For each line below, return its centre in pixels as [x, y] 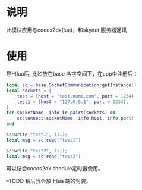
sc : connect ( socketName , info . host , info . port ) [75, 119]
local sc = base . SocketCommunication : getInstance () [71, 85]
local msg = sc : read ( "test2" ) [44, 156]
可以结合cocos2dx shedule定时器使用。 [55, 169]
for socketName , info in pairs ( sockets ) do [61, 113]
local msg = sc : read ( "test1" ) [44, 140]
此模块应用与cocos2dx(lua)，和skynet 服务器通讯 [67, 30]
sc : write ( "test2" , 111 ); [37, 151]
